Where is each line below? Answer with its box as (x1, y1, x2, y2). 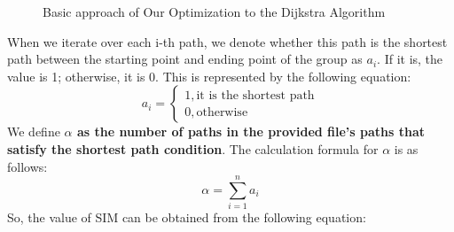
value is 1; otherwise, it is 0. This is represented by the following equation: (7, 66, 411, 85)
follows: (7, 157, 48, 175)
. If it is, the (377, 50, 443, 68)
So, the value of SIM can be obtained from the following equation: (7, 208, 366, 227)
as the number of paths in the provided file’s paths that (76, 122, 426, 141)
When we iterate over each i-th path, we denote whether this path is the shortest (7, 32, 448, 50)
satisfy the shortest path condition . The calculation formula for (7, 139, 379, 158)
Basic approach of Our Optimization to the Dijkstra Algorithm (43, 3, 386, 20)
